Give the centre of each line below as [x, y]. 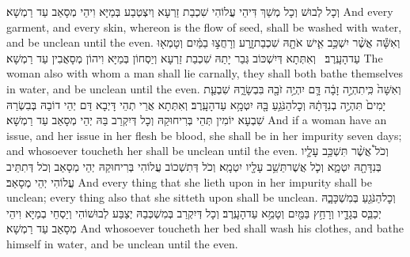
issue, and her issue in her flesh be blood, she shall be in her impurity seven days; [204, 135]
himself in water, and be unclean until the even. [122, 243]
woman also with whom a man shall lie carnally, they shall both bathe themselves [205, 73]
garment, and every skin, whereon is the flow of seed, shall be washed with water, [204, 26]
